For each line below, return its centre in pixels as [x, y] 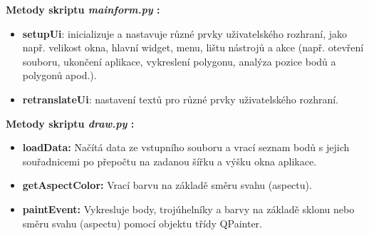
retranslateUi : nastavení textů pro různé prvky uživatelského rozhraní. [181, 99]
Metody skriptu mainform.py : [83, 9]
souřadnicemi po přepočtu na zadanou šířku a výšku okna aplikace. [170, 161]
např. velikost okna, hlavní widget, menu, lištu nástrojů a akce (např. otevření [193, 47]
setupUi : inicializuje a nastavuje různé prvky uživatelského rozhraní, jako [185, 33]
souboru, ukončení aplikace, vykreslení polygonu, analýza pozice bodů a [179, 61]
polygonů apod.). [59, 75]
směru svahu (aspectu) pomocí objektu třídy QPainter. [142, 223]
